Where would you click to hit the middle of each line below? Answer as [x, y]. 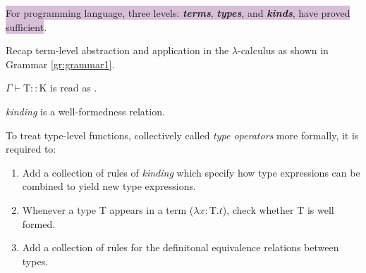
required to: [31, 149]
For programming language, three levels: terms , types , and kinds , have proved [178, 13]
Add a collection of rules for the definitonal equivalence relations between [181, 247]
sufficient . [26, 26]
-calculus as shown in [283, 50]
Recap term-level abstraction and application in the [117, 50]
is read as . [74, 88]
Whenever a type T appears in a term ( [108, 209]
